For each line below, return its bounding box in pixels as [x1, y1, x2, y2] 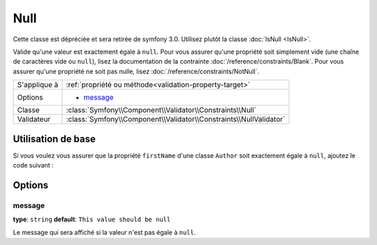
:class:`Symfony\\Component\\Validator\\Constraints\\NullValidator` [66, 114, 286, 124]
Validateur [17, 114, 51, 124]
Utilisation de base [13, 133, 96, 144]
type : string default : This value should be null [13, 215, 171, 223]
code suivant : [13, 161, 54, 170]
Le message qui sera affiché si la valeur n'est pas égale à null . [13, 228, 196, 237]
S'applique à [17, 80, 59, 90]
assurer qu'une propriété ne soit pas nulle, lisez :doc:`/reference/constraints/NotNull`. [13, 67, 260, 75]
